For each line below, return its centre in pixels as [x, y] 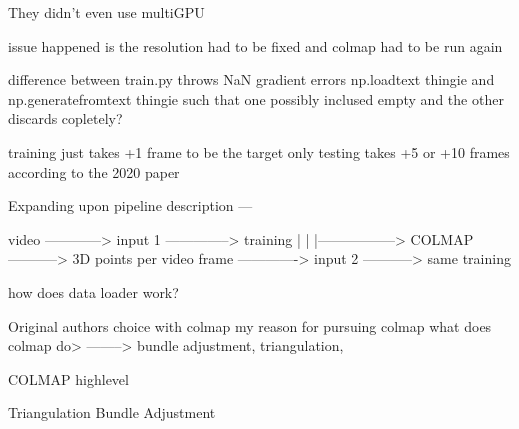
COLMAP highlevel [68, 378]
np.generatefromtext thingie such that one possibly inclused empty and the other [256, 98]
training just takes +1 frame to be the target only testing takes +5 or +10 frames [259, 151]
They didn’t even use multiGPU [106, 12]
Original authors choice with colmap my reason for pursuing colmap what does [250, 325]
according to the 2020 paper [94, 171]
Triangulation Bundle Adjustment [112, 412]
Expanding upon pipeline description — [130, 205]
